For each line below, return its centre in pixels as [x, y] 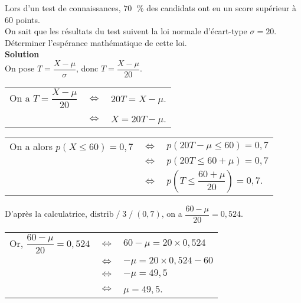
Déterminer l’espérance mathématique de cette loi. [96, 42]
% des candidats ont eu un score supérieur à [217, 8]
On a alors [31, 146]
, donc [87, 68]
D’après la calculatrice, [46, 214]
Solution [22, 54]
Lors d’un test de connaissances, [63, 8]
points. [28, 19]
